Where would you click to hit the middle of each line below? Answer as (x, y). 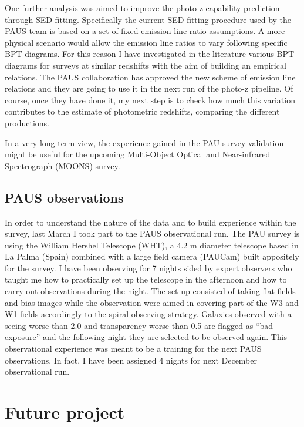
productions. (27, 122)
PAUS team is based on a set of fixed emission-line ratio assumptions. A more (145, 31)
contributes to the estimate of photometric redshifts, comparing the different (142, 111)
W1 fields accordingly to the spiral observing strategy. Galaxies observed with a (148, 314)
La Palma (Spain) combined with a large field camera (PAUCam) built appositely (152, 256)
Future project (65, 412)
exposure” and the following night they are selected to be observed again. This (146, 337)
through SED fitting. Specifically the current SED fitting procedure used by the (148, 19)
